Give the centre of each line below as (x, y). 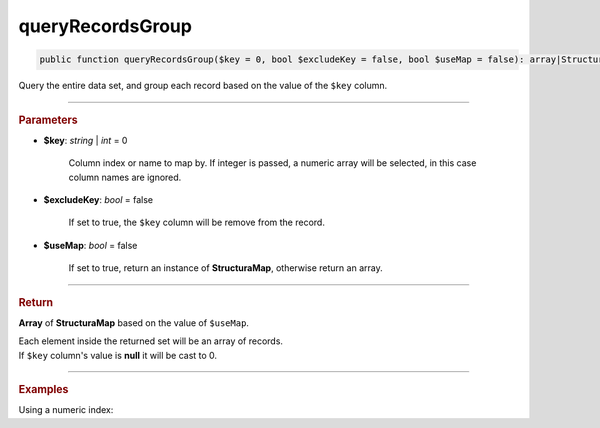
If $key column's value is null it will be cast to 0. (118, 355)
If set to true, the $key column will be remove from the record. (196, 222)
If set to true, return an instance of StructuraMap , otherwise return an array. (226, 268)
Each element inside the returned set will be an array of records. (151, 341)
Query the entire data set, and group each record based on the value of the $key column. (203, 86)
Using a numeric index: (66, 410)
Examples (43, 389)
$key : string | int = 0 (85, 140)
